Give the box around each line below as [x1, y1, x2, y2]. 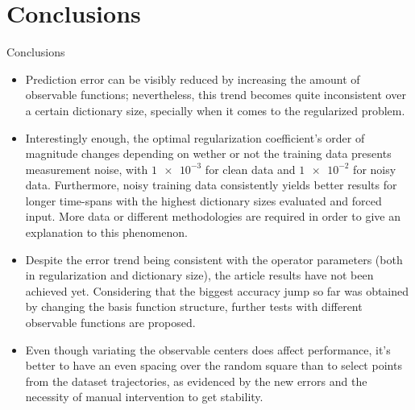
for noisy [353, 160, 396, 177]
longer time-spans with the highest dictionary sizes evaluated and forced [25, 192, 382, 209]
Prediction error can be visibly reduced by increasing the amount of [25, 70, 360, 87]
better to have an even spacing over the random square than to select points [25, 357, 402, 374]
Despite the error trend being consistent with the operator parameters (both [25, 251, 403, 267]
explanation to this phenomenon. [25, 224, 188, 241]
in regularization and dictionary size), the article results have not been [25, 267, 374, 284]
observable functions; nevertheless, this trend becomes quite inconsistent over [25, 86, 406, 103]
